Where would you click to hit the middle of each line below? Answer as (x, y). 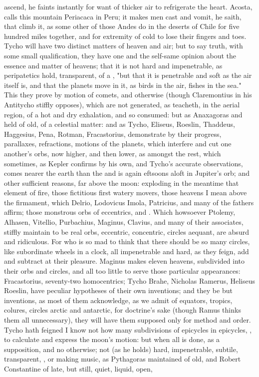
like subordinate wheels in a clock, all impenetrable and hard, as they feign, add (127, 251)
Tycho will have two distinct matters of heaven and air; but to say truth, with (124, 46)
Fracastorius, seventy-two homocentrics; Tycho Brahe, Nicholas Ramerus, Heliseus (129, 280)
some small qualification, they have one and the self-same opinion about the (120, 55)
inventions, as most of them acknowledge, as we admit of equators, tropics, (118, 300)
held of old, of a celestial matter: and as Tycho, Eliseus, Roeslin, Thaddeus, (120, 124)
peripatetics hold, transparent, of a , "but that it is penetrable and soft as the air (128, 75)
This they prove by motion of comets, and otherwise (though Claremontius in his (128, 95)
